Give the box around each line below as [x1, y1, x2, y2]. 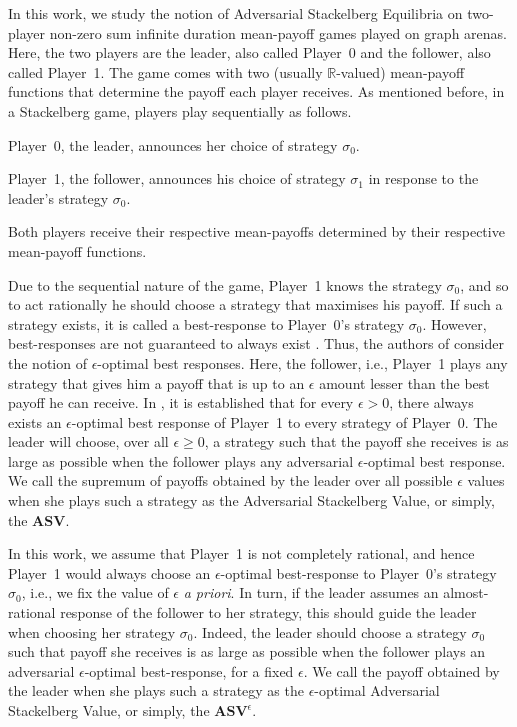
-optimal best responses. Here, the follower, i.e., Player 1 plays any [97, 352, 508, 373]
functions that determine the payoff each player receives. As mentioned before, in [8, 81, 505, 102]
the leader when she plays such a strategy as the [8, 680, 304, 701]
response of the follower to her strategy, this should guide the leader [60, 602, 477, 623]
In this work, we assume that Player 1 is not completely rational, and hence [8, 543, 475, 564]
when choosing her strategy [8, 621, 176, 642]
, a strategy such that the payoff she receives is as [204, 431, 509, 452]
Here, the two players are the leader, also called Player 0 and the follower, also [8, 42, 491, 63]
